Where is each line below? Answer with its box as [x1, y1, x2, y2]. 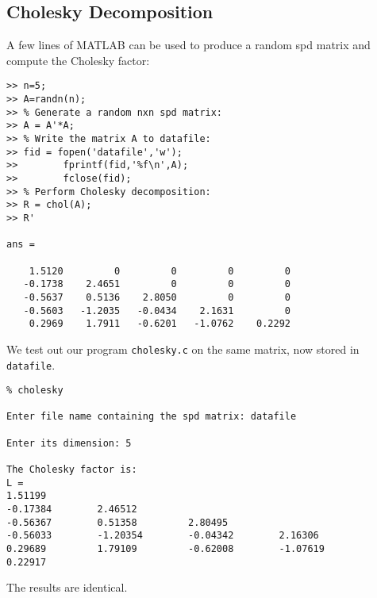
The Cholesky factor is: [6, 464, 137, 476]
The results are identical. [6, 579, 128, 596]
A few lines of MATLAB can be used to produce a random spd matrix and [6, 36, 371, 53]
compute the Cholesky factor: [6, 52, 150, 68]
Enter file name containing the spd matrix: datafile [6, 411, 297, 423]
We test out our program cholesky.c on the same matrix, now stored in [6, 340, 360, 357]
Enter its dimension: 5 [6, 437, 132, 449]
